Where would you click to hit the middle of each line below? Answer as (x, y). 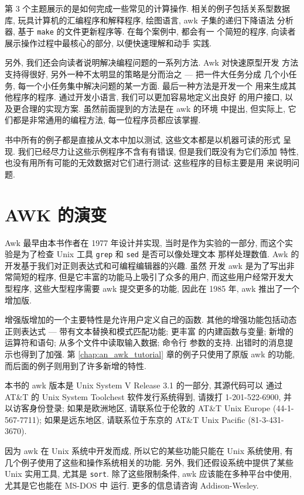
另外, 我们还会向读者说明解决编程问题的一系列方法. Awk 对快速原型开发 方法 (152, 62)
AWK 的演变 (56, 214)
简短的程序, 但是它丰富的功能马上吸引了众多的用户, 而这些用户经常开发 (149, 277)
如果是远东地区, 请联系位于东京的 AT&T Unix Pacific (145, 419)
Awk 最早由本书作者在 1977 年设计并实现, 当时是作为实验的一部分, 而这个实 (149, 242)
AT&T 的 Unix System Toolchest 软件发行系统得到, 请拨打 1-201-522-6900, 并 (148, 396)
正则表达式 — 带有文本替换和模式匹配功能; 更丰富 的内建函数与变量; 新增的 (149, 331)
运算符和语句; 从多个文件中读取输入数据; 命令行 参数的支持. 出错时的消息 (145, 342)
